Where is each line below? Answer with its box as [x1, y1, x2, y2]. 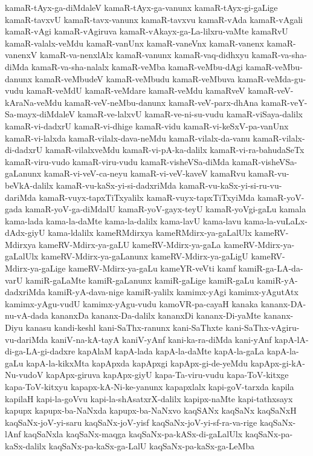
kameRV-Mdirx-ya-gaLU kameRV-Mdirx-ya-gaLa [39, 238, 221, 250]
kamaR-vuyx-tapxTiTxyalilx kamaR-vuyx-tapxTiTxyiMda [39, 191, 255, 203]
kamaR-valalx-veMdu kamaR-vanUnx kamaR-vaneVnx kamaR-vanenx [5, 36, 264, 49]
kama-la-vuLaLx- [244, 214, 308, 227]
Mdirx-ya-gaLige [5, 262, 66, 275]
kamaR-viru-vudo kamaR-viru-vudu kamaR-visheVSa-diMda [5, 155, 230, 168]
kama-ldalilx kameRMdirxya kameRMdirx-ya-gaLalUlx [48, 226, 252, 239]
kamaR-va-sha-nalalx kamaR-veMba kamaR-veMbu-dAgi [31, 60, 243, 73]
